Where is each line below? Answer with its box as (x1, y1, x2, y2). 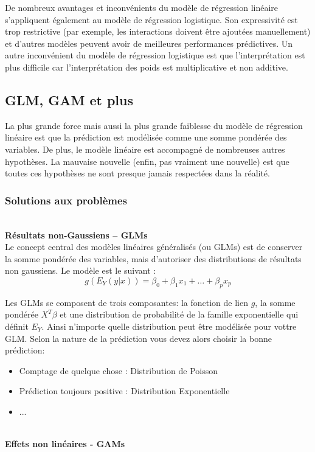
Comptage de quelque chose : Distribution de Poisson (19, 364, 218, 377)
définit (5, 319, 29, 332)
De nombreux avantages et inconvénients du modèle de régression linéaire (5, 1, 279, 13)
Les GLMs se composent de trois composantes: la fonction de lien (5, 296, 249, 308)
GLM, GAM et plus (5, 90, 133, 109)
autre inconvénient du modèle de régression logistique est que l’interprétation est (5, 49, 305, 61)
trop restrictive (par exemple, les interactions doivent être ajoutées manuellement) (5, 25, 311, 38)
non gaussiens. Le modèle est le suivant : (5, 264, 156, 277)
